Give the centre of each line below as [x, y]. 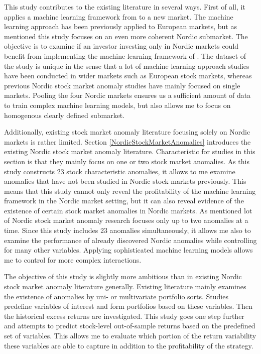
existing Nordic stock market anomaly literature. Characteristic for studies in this [130, 151]
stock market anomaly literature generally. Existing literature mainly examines [125, 286]
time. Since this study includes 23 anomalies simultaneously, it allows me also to [127, 230]
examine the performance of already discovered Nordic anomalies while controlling [130, 240]
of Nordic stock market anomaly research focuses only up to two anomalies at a [126, 220]
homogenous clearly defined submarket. [64, 115]
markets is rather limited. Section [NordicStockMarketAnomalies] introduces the [127, 141]
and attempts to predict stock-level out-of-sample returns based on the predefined [130, 326]
